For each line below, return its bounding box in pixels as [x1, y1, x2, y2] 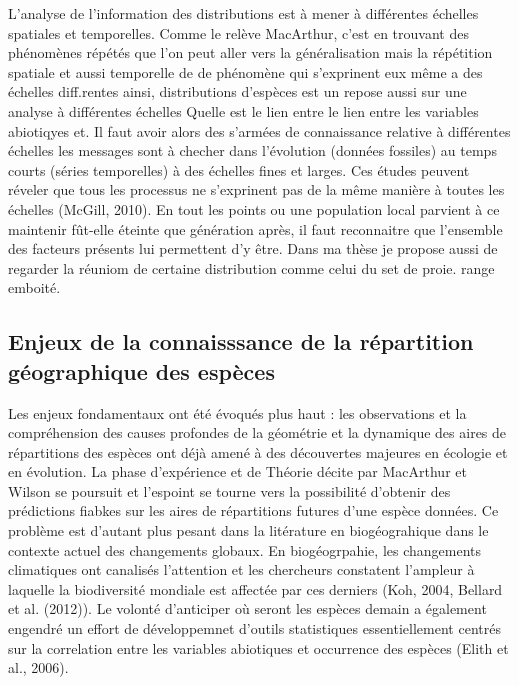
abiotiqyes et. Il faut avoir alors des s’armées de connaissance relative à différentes [8, 120, 511, 141]
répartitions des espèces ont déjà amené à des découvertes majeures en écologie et [8, 441, 508, 462]
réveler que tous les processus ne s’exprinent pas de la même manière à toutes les [8, 179, 505, 200]
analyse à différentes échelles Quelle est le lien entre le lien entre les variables [8, 100, 479, 121]
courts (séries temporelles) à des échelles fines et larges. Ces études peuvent [8, 159, 470, 180]
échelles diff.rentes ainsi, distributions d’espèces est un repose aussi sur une [8, 81, 467, 102]
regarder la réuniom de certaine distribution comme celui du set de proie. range [8, 257, 495, 278]
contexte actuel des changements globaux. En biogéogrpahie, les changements [8, 539, 482, 560]
